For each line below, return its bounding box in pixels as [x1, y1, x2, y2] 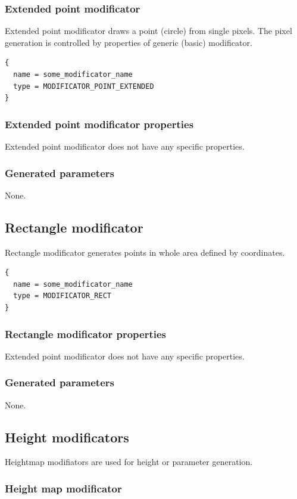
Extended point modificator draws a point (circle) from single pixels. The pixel [5, 24, 292, 37]
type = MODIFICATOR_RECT [13, 292, 111, 300]
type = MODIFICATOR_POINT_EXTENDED [13, 82, 154, 91]
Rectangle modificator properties [5, 326, 167, 341]
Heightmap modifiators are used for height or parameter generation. [5, 455, 253, 468]
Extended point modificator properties [5, 116, 194, 131]
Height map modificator [5, 481, 122, 495]
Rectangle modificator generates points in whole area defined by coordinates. [5, 246, 285, 258]
